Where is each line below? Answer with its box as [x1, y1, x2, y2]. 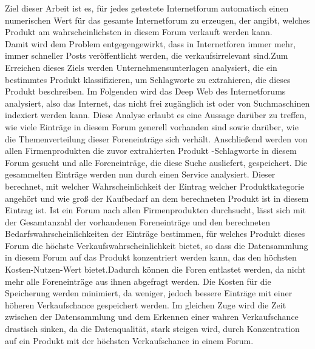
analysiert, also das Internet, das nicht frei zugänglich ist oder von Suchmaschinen [5, 96, 310, 109]
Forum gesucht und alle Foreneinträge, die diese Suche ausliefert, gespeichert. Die [5, 156, 308, 168]
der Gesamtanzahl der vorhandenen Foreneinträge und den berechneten [5, 215, 270, 228]
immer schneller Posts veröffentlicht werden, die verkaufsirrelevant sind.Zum [5, 49, 288, 62]
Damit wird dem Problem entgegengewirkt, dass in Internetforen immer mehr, [5, 37, 296, 50]
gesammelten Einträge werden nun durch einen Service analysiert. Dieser [5, 168, 276, 181]
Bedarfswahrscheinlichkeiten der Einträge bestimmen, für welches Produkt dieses [5, 227, 305, 240]
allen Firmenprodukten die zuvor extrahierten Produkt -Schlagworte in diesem [5, 144, 297, 157]
